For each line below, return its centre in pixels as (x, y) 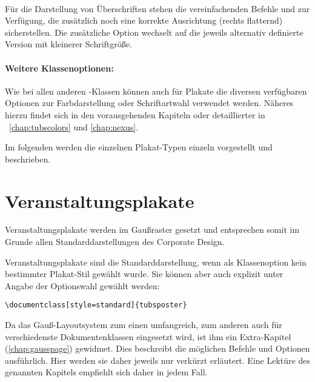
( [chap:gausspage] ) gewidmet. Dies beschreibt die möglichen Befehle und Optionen (157, 348)
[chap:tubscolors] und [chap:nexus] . (74, 126)
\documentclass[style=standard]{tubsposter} (96, 305)
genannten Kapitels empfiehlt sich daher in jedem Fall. (106, 372)
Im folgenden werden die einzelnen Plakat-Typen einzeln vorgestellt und (139, 147)
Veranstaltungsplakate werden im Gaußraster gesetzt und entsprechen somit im (152, 230)
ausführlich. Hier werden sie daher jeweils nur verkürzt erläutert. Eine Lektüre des (157, 360)
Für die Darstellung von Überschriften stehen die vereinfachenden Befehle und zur (157, 8)
